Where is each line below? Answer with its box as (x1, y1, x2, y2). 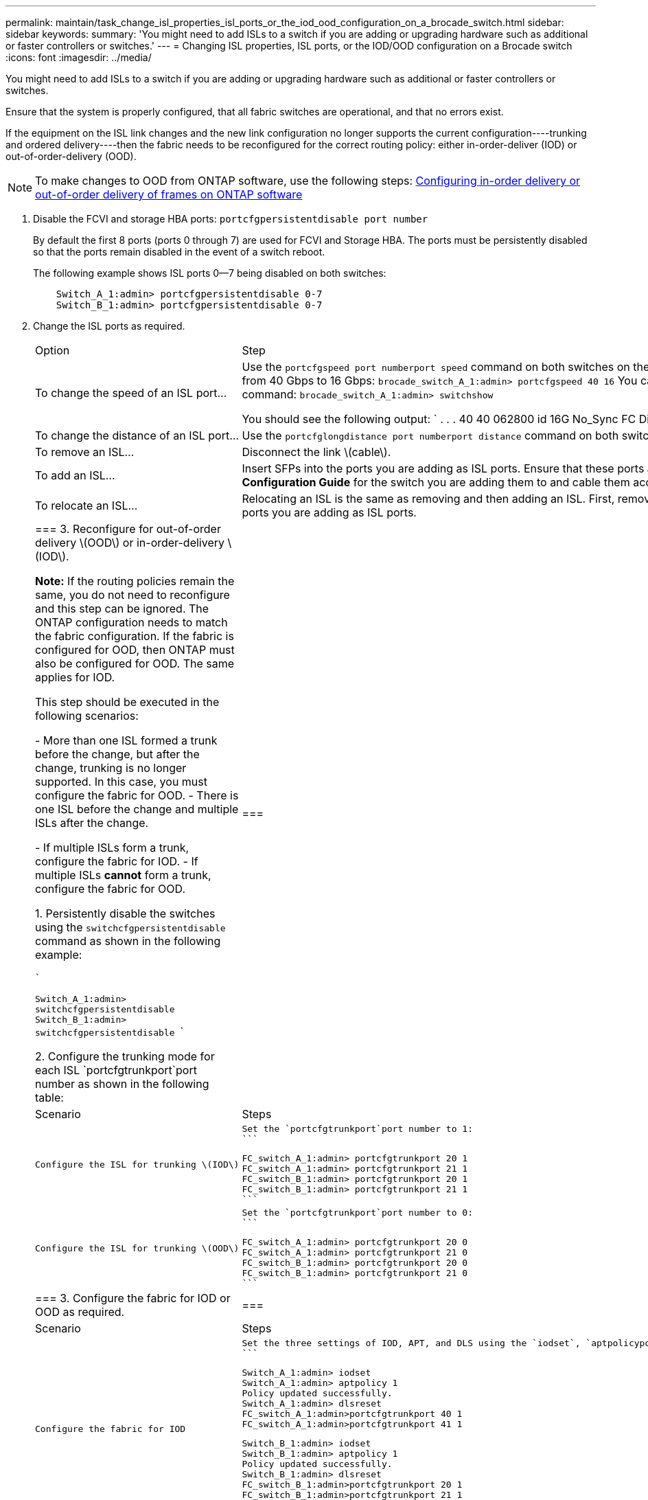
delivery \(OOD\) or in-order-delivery (35, 536, 225, 549)
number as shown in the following (35, 1077, 209, 1091)
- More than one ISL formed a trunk (35, 734, 218, 747)
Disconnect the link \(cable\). (242, 445, 391, 459)
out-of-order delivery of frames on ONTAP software (35, 187, 303, 201)
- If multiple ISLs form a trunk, (35, 841, 189, 854)
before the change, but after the (35, 747, 200, 761)
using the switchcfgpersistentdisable (35, 920, 226, 934)
